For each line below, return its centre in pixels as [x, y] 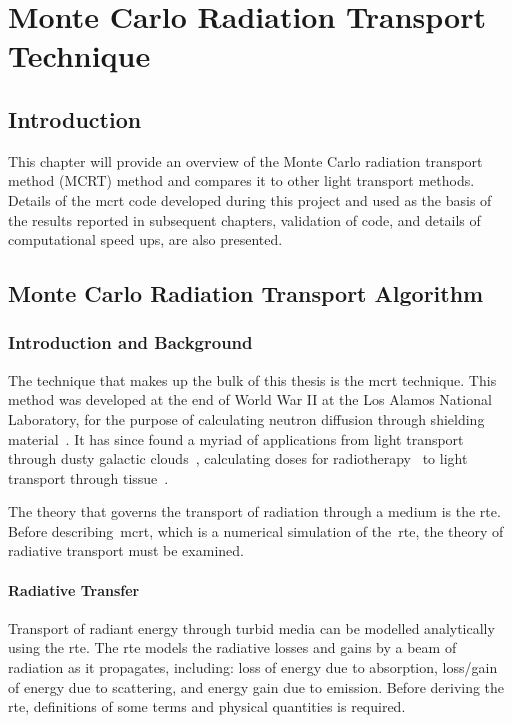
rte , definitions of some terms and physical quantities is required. [207, 706]
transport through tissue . [88, 477]
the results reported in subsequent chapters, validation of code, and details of [244, 219]
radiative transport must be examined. [126, 550]
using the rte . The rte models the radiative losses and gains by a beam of [232, 647]
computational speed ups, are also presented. [145, 239]
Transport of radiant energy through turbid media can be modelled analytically [251, 627]
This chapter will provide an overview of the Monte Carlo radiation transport [245, 160]
